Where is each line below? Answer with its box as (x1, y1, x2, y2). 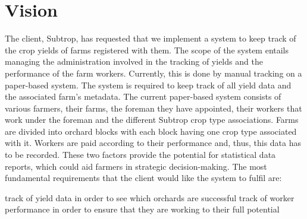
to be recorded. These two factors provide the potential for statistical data (5, 148, 276, 161)
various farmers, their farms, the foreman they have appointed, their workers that (5, 101, 302, 114)
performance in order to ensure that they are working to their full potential (5, 203, 280, 215)
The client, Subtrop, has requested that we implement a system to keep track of (5, 32, 296, 45)
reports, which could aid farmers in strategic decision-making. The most (5, 160, 267, 172)
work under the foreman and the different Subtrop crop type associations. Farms (5, 113, 299, 126)
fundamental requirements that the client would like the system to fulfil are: (5, 172, 282, 184)
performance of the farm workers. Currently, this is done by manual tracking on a (5, 66, 302, 79)
